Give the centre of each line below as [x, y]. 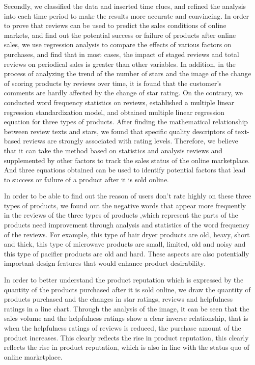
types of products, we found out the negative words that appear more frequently [125, 205]
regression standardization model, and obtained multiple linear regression [114, 112]
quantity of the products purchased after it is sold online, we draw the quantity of [127, 289]
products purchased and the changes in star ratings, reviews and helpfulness [118, 299]
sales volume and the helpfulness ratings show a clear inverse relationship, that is [126, 318]
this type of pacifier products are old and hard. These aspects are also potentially [127, 253]
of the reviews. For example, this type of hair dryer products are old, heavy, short [127, 234]
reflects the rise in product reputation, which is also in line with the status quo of [127, 347]
